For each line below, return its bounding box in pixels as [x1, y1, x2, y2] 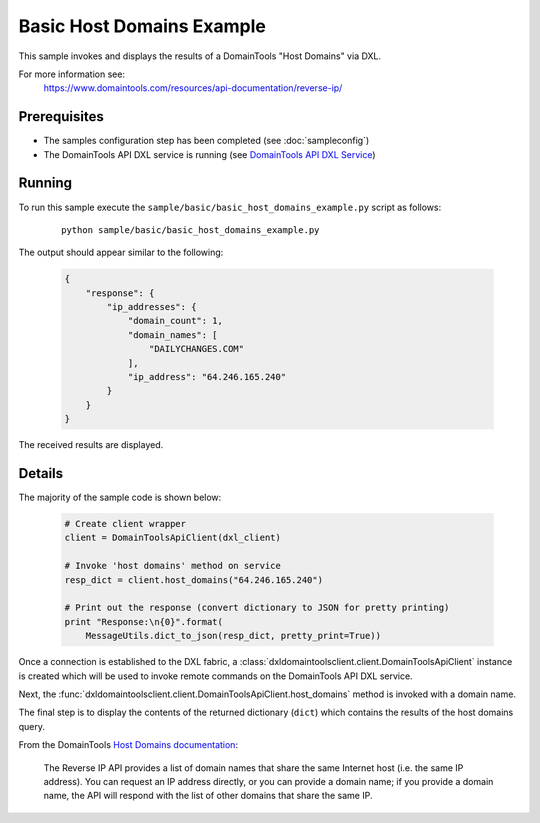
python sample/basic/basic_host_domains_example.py [61, 224, 320, 235]
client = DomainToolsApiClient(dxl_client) [64, 532, 282, 544]
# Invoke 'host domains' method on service [64, 560, 282, 572]
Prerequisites [18, 108, 104, 125]
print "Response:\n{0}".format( [64, 616, 224, 627]
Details [18, 465, 64, 482]
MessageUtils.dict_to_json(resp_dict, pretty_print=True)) [85, 630, 382, 642]
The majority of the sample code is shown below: [18, 491, 222, 504]
